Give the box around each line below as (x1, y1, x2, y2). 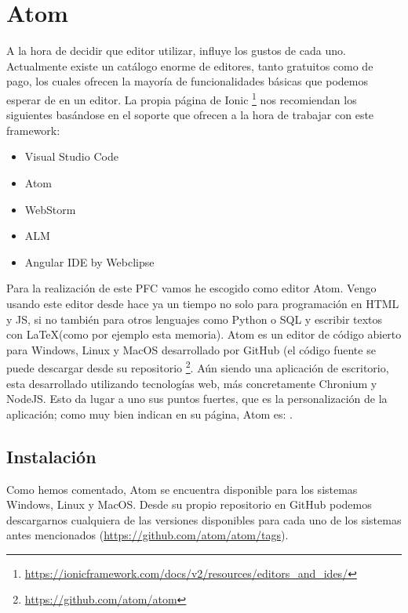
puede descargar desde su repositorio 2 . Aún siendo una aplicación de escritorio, (6, 357, 389, 375)
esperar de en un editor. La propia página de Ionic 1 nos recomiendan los (6, 89, 357, 107)
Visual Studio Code (24, 148, 118, 165)
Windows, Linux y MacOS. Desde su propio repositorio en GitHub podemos (6, 496, 372, 513)
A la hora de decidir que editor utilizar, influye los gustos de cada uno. (6, 42, 346, 59)
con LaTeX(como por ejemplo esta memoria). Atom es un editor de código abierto (6, 326, 402, 343)
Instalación (6, 444, 97, 468)
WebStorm (24, 201, 76, 217)
